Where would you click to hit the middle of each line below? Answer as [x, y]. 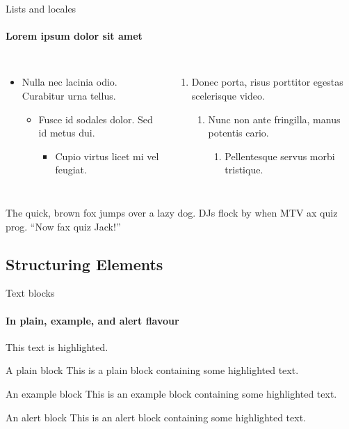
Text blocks [30, 293]
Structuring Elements [84, 264]
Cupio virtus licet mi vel [107, 156]
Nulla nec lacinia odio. [70, 82]
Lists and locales [41, 8]
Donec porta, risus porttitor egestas [267, 82]
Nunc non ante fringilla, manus [274, 119]
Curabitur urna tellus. [69, 95]
